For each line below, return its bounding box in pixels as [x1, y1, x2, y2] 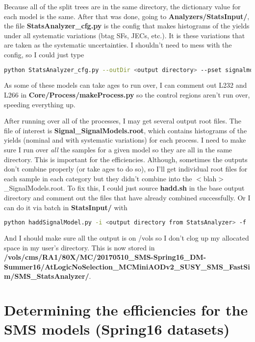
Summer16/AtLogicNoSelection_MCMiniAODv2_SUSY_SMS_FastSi [4, 261, 250, 271]
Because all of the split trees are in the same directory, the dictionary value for [4, 1, 241, 11]
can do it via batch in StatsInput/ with [4, 202, 127, 212]
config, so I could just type [4, 49, 84, 59]
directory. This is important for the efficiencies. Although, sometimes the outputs [4, 154, 248, 164]
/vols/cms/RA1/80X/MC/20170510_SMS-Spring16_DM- [4, 252, 206, 262]
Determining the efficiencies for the [4, 300, 248, 320]
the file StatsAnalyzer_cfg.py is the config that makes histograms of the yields [4, 21, 250, 31]
